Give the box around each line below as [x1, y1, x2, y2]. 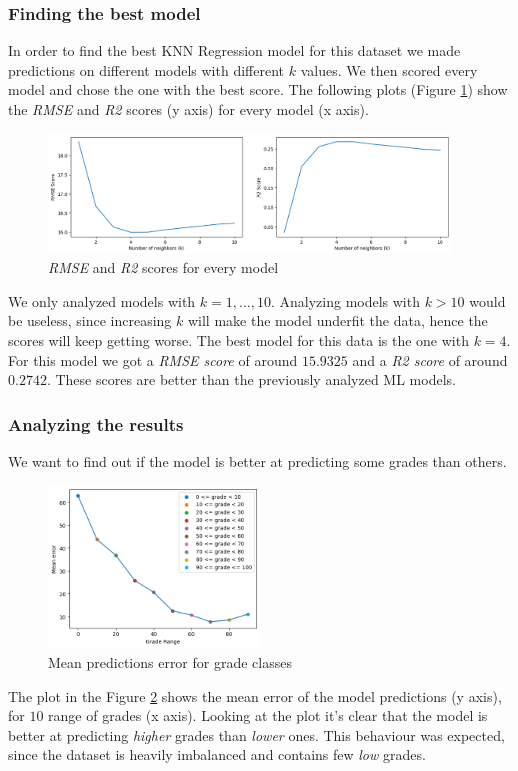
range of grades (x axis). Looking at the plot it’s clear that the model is [48, 705, 488, 726]
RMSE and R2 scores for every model [48, 257, 279, 278]
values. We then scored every [300, 59, 478, 80]
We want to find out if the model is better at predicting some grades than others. [8, 450, 507, 471]
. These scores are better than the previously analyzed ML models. [46, 369, 456, 390]
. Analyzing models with [270, 290, 420, 311]
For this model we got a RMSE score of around [8, 349, 298, 370]
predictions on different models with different [8, 59, 284, 80]
